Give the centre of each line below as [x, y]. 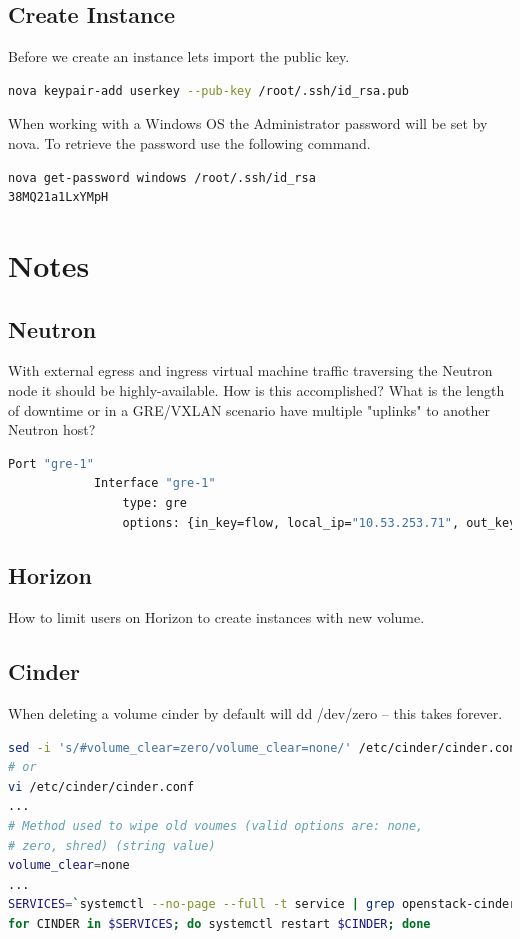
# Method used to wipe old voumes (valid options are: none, [216, 826]
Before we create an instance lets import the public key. [179, 56]
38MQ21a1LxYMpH [58, 197]
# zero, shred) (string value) [112, 845]
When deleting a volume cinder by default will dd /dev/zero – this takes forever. [255, 713]
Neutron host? [52, 429]
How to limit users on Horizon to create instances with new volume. [216, 617]
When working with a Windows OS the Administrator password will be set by [248, 123]
